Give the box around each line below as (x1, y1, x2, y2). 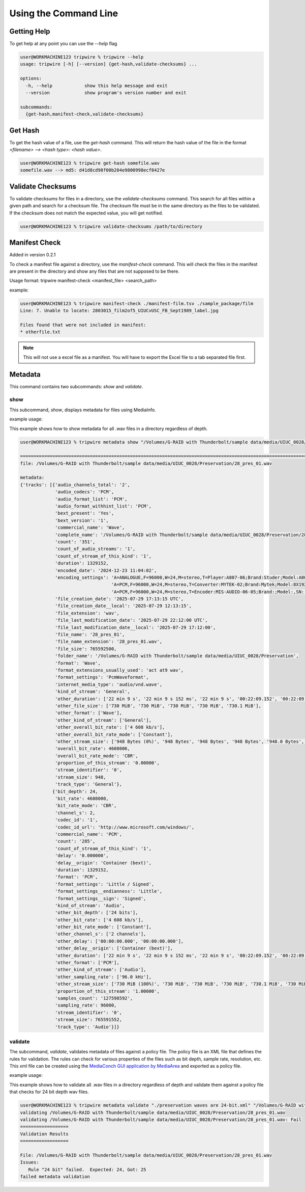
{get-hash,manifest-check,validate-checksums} (25, 111, 144, 117)
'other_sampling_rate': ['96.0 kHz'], (55, 974, 152, 979)
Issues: (20, 1159, 39, 1165)
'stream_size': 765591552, (55, 1017, 122, 1023)
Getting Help (9, 27, 50, 36)
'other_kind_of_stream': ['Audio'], (55, 967, 146, 973)
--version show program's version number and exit (25, 90, 187, 95)
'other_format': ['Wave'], (55, 710, 122, 716)
